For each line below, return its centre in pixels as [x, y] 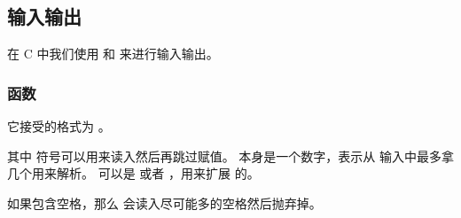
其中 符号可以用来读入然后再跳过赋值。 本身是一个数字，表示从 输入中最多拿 [230, 156]
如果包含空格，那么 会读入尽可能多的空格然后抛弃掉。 [164, 202]
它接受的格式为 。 [59, 126]
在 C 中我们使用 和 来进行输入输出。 [113, 54]
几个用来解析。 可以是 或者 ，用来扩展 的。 [133, 173]
